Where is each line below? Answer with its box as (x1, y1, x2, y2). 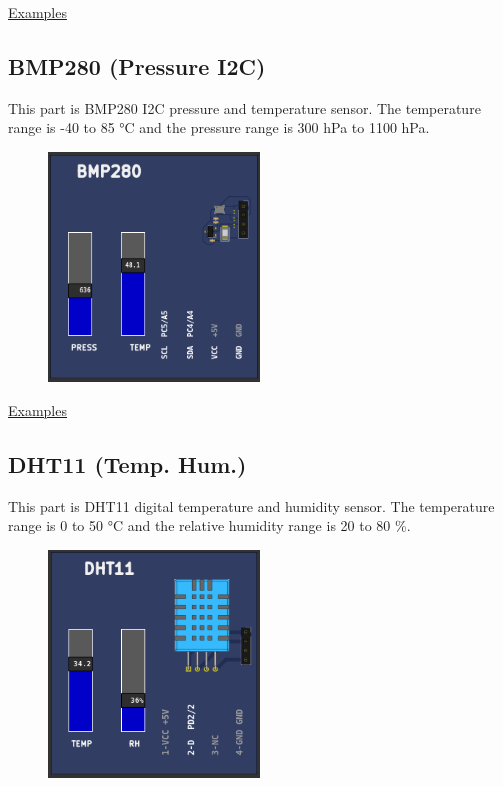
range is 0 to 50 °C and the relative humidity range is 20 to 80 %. (8, 515, 411, 536)
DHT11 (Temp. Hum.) (8, 448, 247, 479)
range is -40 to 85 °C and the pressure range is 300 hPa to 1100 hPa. (8, 117, 430, 138)
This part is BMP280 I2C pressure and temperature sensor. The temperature (8, 97, 481, 118)
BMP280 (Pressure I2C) (8, 50, 266, 81)
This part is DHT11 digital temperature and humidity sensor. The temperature (8, 495, 495, 516)
